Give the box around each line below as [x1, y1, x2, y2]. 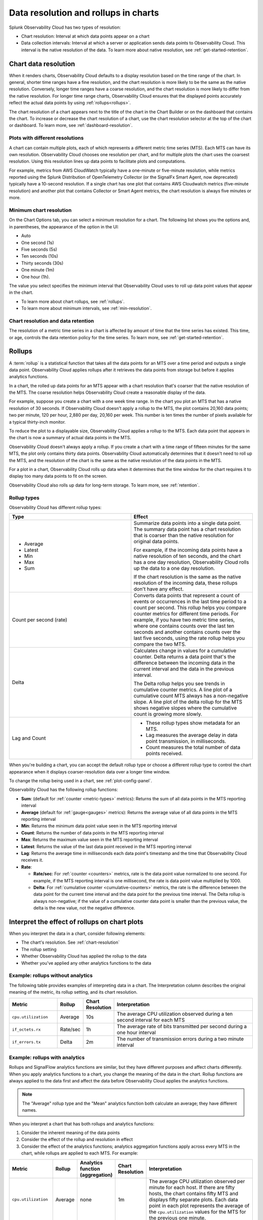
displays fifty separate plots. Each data [149, 1196, 238, 1203]
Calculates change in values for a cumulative [133, 647, 236, 654]
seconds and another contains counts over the [133, 629, 241, 635]
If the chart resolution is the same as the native [133, 573, 241, 580]
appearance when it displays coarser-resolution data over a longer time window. [9, 769, 170, 774]
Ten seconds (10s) [21, 253, 58, 259]
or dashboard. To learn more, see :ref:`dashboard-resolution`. [9, 122, 133, 128]
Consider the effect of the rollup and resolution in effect [21, 1137, 133, 1142]
